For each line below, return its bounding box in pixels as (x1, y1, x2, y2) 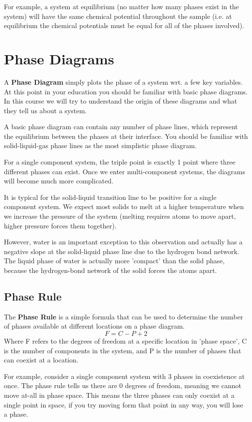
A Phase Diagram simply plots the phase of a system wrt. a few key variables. (4, 76, 243, 87)
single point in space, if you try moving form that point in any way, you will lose (4, 399, 243, 409)
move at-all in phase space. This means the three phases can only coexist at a (4, 390, 235, 400)
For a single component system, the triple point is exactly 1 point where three (4, 157, 236, 167)
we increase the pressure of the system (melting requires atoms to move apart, (4, 211, 236, 221)
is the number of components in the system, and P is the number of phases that (4, 345, 241, 355)
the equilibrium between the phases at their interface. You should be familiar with (4, 131, 248, 141)
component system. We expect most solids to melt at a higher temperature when (4, 201, 244, 211)
